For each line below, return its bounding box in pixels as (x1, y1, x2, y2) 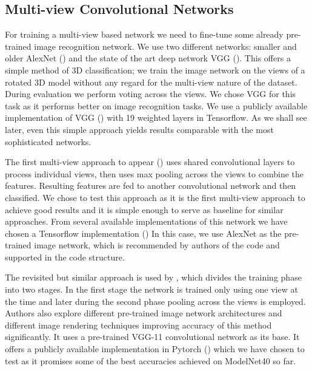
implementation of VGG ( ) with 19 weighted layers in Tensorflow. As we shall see (5, 111, 307, 124)
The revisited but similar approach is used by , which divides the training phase (5, 271, 302, 284)
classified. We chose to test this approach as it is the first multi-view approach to (5, 191, 305, 203)
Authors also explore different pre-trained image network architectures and (5, 307, 282, 319)
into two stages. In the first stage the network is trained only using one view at (5, 283, 298, 296)
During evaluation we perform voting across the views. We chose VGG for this (5, 87, 296, 100)
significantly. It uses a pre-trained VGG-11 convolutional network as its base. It (5, 330, 300, 343)
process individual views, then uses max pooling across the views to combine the (5, 167, 304, 180)
